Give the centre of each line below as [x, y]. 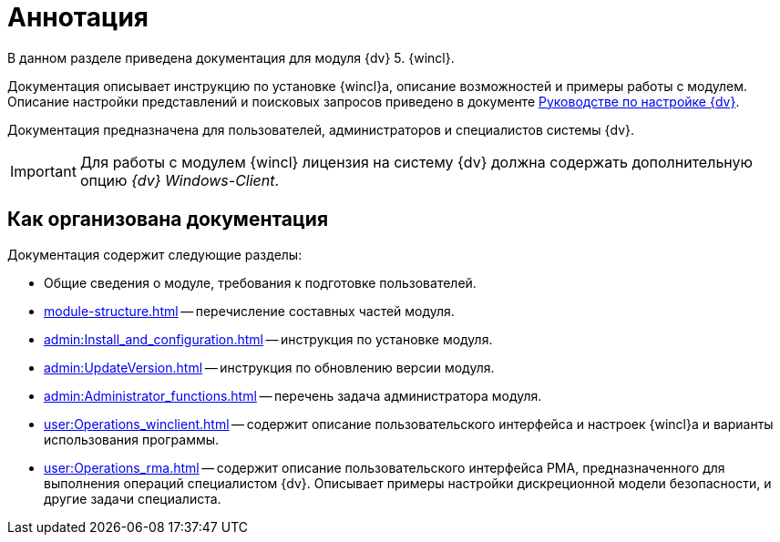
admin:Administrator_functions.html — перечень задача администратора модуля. [293, 395]
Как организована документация [168, 220]
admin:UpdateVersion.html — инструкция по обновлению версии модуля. [269, 367]
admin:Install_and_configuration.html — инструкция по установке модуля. [268, 339]
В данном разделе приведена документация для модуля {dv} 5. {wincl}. [231, 57]
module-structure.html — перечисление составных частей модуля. [249, 311]
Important [43, 171]
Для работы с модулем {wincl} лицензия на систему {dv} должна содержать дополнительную [416, 162]
